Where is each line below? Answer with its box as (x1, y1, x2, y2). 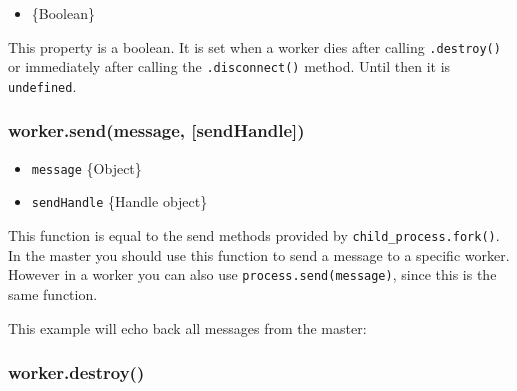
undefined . (8, 75, 77, 96)
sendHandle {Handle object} (31, 191, 208, 212)
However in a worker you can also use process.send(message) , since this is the (8, 264, 497, 285)
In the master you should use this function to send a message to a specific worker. (8, 244, 510, 265)
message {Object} (31, 157, 142, 178)
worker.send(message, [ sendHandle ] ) (8, 118, 305, 143)
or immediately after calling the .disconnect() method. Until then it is (8, 56, 451, 77)
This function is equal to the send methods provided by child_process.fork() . (8, 225, 500, 246)
